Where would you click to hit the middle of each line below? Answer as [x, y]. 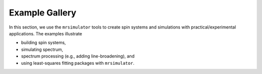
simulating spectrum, [42, 49]
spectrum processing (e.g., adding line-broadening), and [78, 56]
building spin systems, [43, 43]
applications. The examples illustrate [46, 33]
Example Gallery [43, 13]
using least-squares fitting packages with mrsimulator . [78, 63]
